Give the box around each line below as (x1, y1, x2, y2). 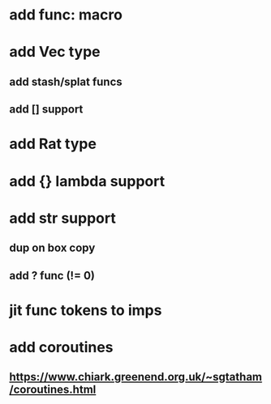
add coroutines (9, 338, 114, 356)
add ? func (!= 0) (9, 269, 96, 283)
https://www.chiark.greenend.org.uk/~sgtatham (9, 370, 263, 384)
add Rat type (9, 135, 97, 153)
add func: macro (9, 6, 123, 24)
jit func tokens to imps (9, 301, 162, 319)
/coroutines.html (9, 383, 97, 397)
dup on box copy (9, 241, 96, 255)
